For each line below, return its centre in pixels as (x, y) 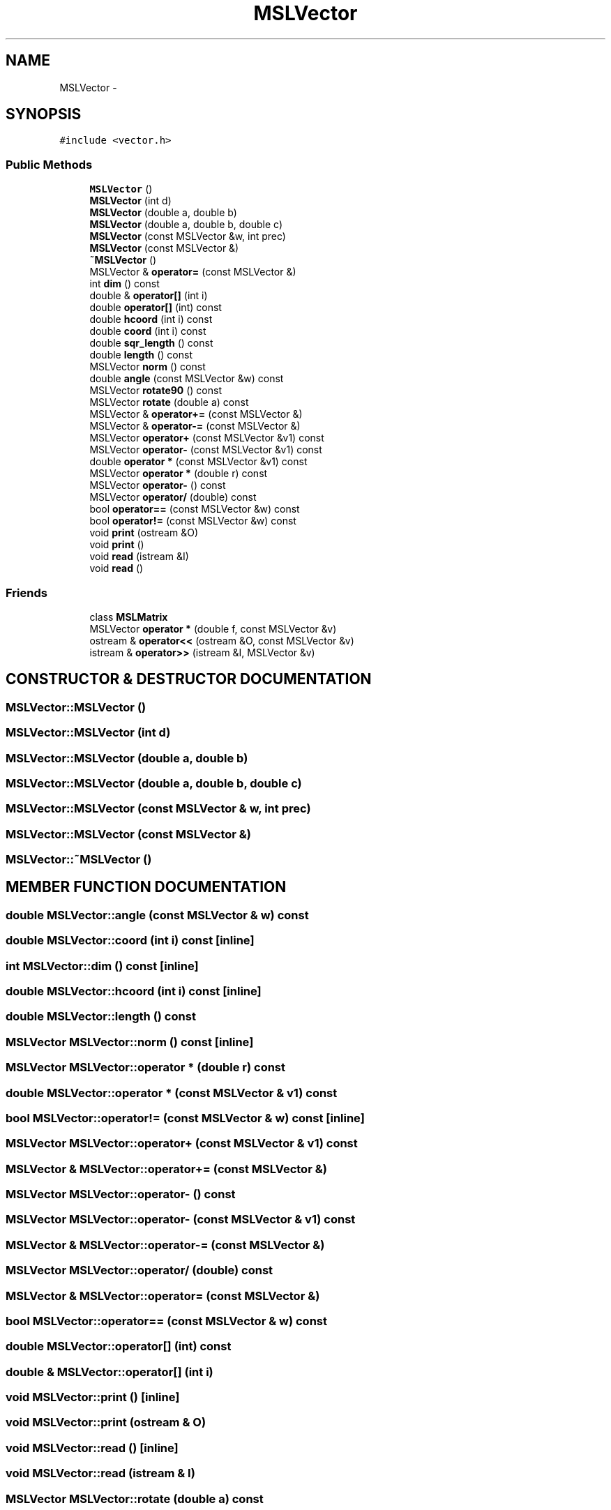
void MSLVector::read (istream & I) (100, 1473)
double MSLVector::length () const (101, 1017)
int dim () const (125, 284)
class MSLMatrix (129, 617)
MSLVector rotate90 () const (156, 391)
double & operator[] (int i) (149, 296)
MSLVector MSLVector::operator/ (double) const (139, 1270)
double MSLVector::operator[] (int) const (119, 1346)
